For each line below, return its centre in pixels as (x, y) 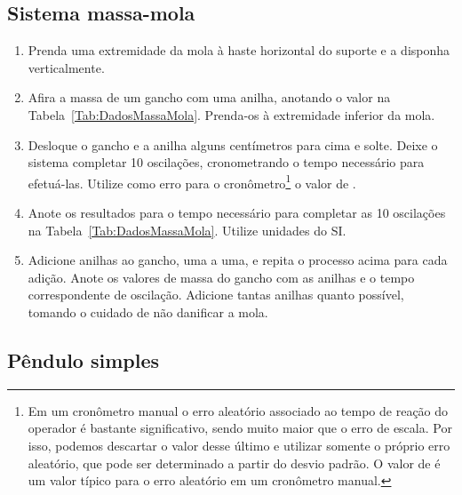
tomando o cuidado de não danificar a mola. (148, 311)
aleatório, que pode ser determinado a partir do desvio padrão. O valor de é (234, 463)
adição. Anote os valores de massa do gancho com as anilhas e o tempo (221, 277)
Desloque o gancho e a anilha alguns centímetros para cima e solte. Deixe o (233, 144)
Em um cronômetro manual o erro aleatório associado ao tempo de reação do (238, 410)
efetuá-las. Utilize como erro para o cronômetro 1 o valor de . (192, 181)
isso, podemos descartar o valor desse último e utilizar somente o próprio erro (239, 445)
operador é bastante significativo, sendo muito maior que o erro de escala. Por (240, 428)
